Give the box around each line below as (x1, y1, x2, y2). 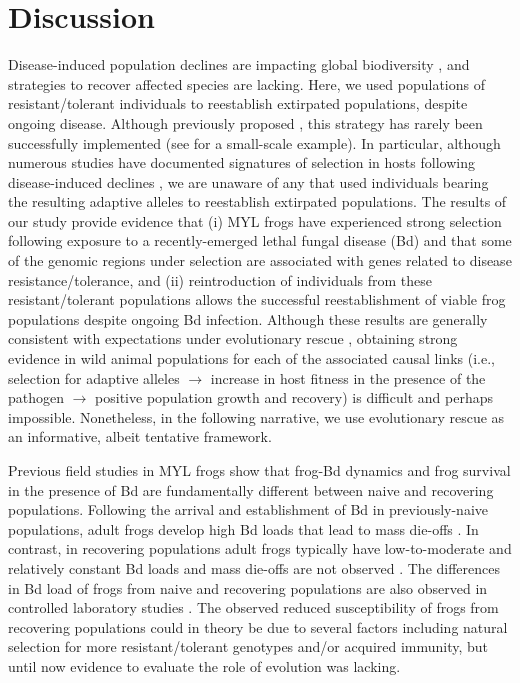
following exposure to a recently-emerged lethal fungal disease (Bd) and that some (8, 230, 512, 251)
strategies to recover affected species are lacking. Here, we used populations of (8, 73, 485, 94)
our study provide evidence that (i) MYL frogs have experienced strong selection (8, 210, 502, 231)
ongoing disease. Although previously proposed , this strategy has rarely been (8, 112, 483, 133)
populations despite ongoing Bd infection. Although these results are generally (8, 308, 488, 329)
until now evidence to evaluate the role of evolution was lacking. (8, 655, 401, 676)
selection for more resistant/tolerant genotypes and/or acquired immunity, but (8, 636, 489, 657)
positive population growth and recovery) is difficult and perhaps (95, 387, 493, 408)
